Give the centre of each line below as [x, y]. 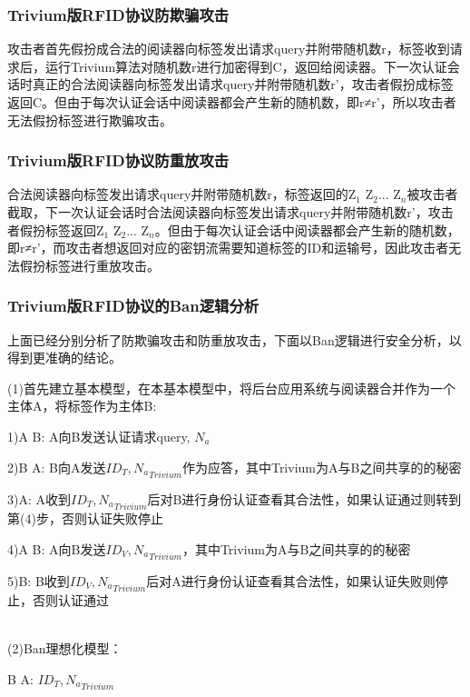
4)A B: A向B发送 [57, 548]
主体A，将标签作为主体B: [82, 406]
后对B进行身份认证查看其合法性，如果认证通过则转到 [304, 498]
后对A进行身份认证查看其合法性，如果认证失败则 [291, 580]
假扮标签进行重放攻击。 [89, 265]
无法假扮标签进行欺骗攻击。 [90, 119]
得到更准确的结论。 [64, 358]
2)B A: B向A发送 [57, 467]
